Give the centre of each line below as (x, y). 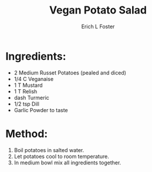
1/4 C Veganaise (34, 79)
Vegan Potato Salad (98, 10)
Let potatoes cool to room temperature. (61, 156)
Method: (27, 134)
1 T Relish (26, 91)
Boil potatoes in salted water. (49, 150)
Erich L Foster (98, 26)
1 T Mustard (28, 85)
